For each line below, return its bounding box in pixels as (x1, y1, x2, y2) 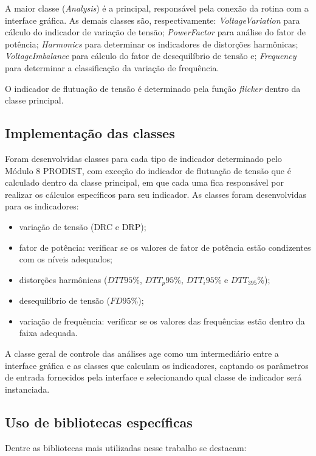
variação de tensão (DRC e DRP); (19, 220, 146, 233)
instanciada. (5, 382, 50, 395)
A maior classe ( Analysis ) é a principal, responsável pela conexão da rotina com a (5, 2, 309, 14)
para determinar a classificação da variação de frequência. (5, 61, 219, 74)
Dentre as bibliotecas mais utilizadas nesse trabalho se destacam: (5, 441, 247, 454)
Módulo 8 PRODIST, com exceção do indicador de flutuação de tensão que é (5, 164, 291, 177)
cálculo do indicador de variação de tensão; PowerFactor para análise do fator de (5, 26, 306, 38)
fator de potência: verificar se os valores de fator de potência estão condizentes (19, 240, 311, 253)
